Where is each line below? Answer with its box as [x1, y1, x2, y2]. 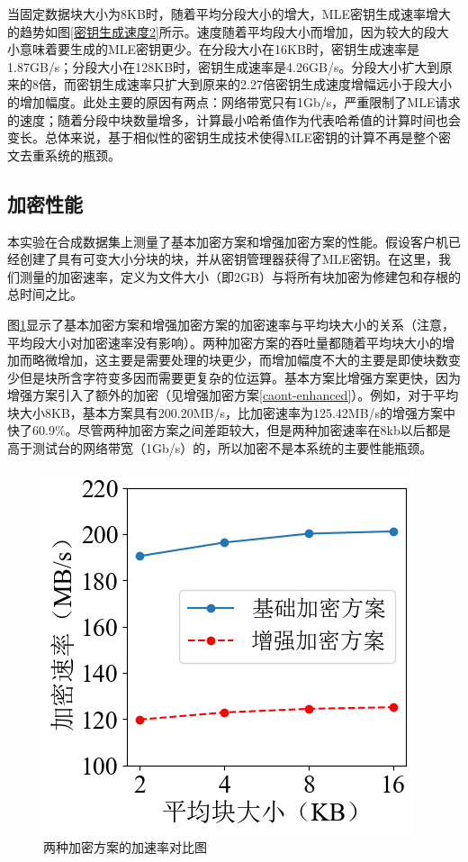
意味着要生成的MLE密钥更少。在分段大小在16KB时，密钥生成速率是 [19, 40, 419, 59]
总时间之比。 [7, 285, 83, 304]
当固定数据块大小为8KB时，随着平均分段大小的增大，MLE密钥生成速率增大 [7, 5, 451, 23]
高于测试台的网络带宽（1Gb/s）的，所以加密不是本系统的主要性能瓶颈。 [7, 439, 433, 458]
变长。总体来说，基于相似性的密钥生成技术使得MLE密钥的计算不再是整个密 [7, 128, 452, 147]
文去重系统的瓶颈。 [7, 145, 121, 164]
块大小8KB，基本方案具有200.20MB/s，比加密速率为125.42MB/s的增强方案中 [7, 403, 456, 422]
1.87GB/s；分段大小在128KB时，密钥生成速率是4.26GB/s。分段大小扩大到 [7, 57, 440, 76]
